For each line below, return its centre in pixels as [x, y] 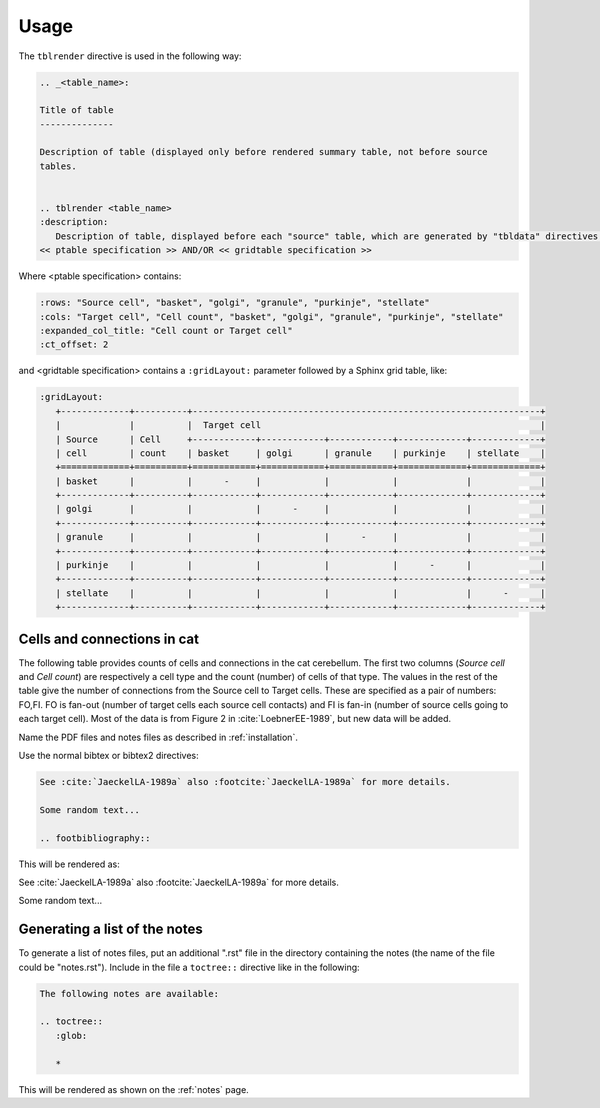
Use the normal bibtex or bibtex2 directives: [108, 756]
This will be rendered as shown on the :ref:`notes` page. [133, 1089]
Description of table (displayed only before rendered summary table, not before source [264, 152]
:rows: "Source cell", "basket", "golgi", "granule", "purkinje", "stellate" [234, 303]
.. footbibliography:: [95, 838]
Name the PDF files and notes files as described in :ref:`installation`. [158, 737]
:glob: [71, 1035]
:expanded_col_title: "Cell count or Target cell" [166, 330]
